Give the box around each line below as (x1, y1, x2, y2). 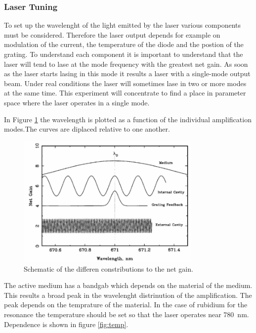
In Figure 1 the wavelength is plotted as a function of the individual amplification (4, 114, 252, 124)
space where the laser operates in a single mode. (4, 97, 150, 107)
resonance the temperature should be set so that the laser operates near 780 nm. (4, 309, 249, 320)
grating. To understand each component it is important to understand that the (4, 49, 243, 59)
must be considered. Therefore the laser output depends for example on (4, 29, 220, 40)
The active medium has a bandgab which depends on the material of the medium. (4, 280, 253, 290)
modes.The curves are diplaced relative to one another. (4, 124, 170, 134)
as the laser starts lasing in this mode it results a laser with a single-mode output (4, 68, 251, 79)
